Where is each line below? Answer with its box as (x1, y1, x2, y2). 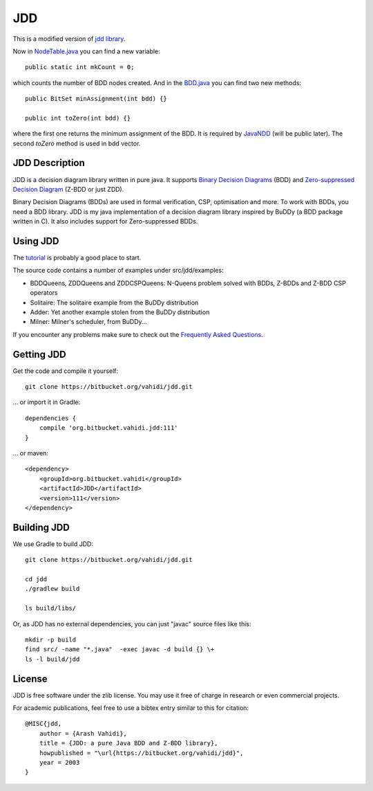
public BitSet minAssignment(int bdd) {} (25, 95, 167, 103)
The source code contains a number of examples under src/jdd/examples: (12, 266, 224, 275)
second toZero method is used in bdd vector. (12, 139, 141, 147)
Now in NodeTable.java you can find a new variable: (12, 47, 160, 55)
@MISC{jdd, (25, 720, 62, 728)
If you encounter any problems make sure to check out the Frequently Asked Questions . (12, 330, 263, 338)
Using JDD (12, 235, 59, 247)
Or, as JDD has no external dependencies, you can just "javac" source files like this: (12, 619, 251, 628)
